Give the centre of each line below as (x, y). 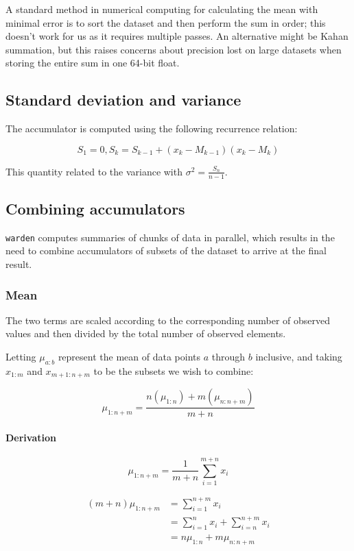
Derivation (31, 437)
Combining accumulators (95, 208)
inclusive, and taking (299, 357)
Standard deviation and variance (123, 100)
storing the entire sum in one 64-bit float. (93, 63)
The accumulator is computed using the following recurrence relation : (152, 128)
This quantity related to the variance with (94, 171)
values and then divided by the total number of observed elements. (146, 333)
